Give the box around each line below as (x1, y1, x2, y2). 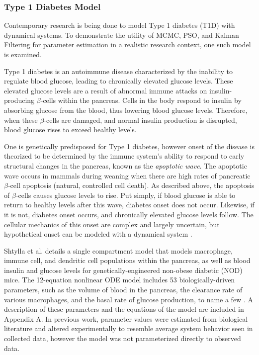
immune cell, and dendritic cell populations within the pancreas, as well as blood (4, 255, 251, 266)
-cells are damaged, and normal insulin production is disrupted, (44, 114, 237, 125)
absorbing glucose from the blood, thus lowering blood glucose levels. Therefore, (4, 104, 248, 115)
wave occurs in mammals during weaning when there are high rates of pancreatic (4, 170, 251, 180)
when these (4, 114, 38, 125)
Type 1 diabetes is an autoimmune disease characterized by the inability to (4, 66, 233, 76)
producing (4, 95, 35, 105)
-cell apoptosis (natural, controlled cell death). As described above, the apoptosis (7, 180, 255, 190)
